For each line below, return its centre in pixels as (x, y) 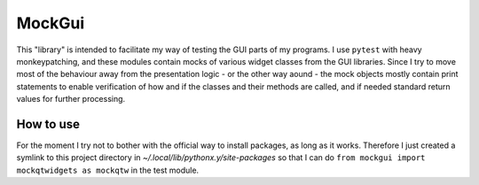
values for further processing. (71, 99)
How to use (48, 124)
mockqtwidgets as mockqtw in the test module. (108, 170)
